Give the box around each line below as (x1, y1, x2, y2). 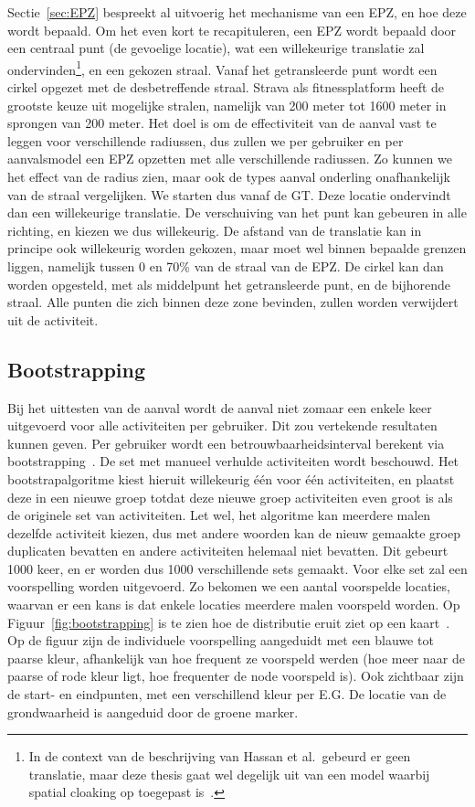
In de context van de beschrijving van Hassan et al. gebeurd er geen (28, 747, 411, 766)
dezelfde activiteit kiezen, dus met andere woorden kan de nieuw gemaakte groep (7, 523, 460, 542)
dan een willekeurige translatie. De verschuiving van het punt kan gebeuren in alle (7, 203, 467, 222)
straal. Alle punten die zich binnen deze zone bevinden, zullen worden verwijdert (7, 292, 459, 312)
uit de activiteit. (7, 310, 99, 329)
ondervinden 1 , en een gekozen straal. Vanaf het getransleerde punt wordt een (7, 57, 438, 79)
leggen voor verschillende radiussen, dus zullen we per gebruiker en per (7, 131, 404, 150)
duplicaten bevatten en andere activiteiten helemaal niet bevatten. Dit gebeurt (7, 541, 449, 560)
